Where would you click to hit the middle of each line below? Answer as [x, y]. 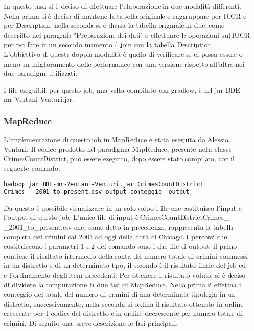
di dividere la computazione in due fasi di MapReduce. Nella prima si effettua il [124, 284]
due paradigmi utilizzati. [41, 73]
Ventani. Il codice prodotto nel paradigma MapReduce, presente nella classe [118, 149]
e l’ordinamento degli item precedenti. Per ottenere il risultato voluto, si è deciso [125, 275]
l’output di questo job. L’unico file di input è [71, 217]
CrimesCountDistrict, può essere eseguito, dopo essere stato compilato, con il [119, 158]
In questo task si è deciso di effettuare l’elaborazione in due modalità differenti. [123, 6]
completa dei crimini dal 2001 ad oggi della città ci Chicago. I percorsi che [115, 236]
